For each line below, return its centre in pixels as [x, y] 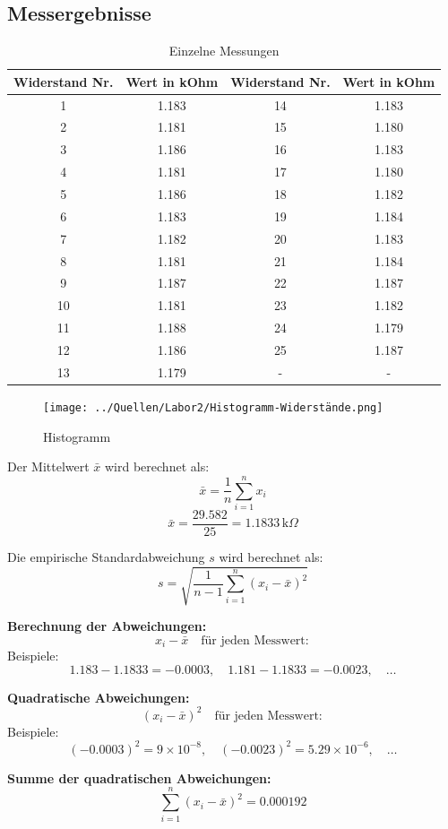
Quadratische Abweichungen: [99, 697]
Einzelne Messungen [224, 51]
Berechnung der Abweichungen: [107, 626]
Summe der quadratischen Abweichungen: [139, 777]
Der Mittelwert [48, 466]
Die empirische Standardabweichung [106, 556]
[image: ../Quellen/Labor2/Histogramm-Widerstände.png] [213, 407]
